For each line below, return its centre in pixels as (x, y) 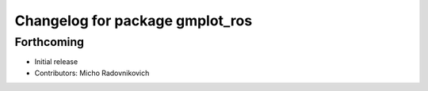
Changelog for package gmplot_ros (134, 21)
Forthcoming (50, 42)
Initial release (56, 62)
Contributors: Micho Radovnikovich (92, 73)
